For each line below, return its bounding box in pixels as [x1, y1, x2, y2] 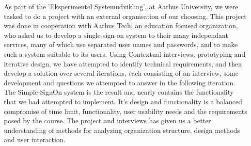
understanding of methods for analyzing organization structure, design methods [4, 125, 240, 135]
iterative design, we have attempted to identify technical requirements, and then [4, 58, 242, 68]
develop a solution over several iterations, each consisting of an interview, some [4, 68, 238, 78]
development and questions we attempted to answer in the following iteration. [4, 77, 235, 87]
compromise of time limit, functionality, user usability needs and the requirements [4, 106, 247, 116]
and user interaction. [4, 134, 65, 145]
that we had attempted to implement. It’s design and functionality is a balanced [4, 96, 242, 106]
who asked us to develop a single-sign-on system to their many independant [4, 30, 228, 40]
